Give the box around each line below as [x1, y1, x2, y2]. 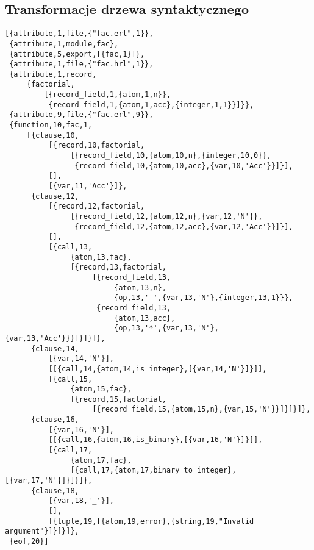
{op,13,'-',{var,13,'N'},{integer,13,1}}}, [113, 293, 293, 302]
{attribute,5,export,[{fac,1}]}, [9, 49, 145, 59]
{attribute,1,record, [9, 70, 97, 79]
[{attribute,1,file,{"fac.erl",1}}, [5, 29, 154, 38]
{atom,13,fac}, [70, 252, 132, 262]
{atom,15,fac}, [70, 385, 132, 394]
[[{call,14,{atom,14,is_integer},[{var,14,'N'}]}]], [48, 364, 267, 373]
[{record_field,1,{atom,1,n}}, [44, 90, 171, 99]
